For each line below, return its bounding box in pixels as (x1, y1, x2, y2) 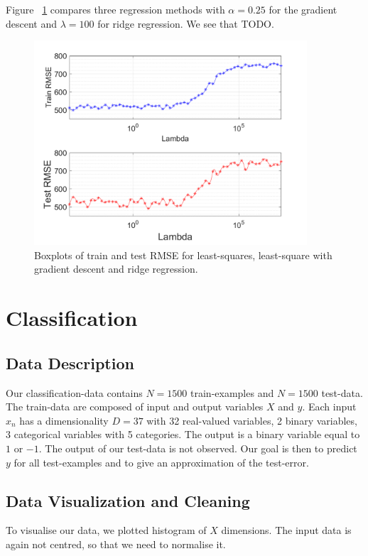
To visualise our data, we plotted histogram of (6, 523, 207, 538)
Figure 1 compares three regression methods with (6, 2, 225, 16)
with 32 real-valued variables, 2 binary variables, (146, 413, 357, 427)
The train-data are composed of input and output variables (6, 399, 264, 414)
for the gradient (269, 2, 337, 16)
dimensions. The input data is (221, 523, 352, 538)
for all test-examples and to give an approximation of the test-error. (13, 454, 309, 469)
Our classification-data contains (6, 385, 143, 400)
